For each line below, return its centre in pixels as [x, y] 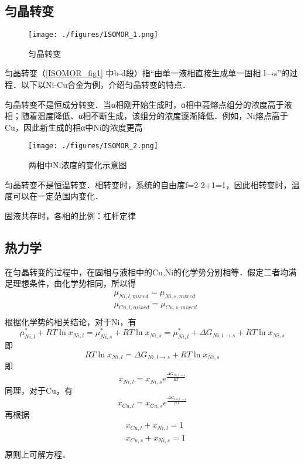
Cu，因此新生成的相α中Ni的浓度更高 [74, 127]
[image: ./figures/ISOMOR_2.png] [93, 146]
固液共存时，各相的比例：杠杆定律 [70, 215]
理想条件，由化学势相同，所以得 [74, 283]
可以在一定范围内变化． [58, 196]
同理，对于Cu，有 [39, 390]
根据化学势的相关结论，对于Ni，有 [71, 321]
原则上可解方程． [37, 454]
